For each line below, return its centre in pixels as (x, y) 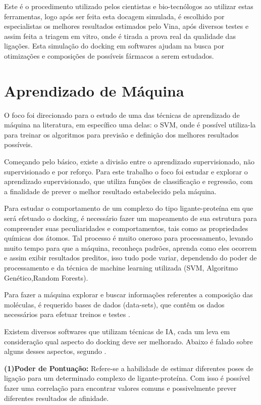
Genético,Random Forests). (46, 277)
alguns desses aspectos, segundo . (55, 351)
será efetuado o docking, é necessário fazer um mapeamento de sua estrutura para (131, 218)
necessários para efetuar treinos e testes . (67, 314)
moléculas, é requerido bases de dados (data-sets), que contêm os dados (114, 304)
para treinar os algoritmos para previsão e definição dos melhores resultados (121, 134)
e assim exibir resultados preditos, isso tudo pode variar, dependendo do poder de (130, 258)
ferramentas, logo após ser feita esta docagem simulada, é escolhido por (114, 16)
